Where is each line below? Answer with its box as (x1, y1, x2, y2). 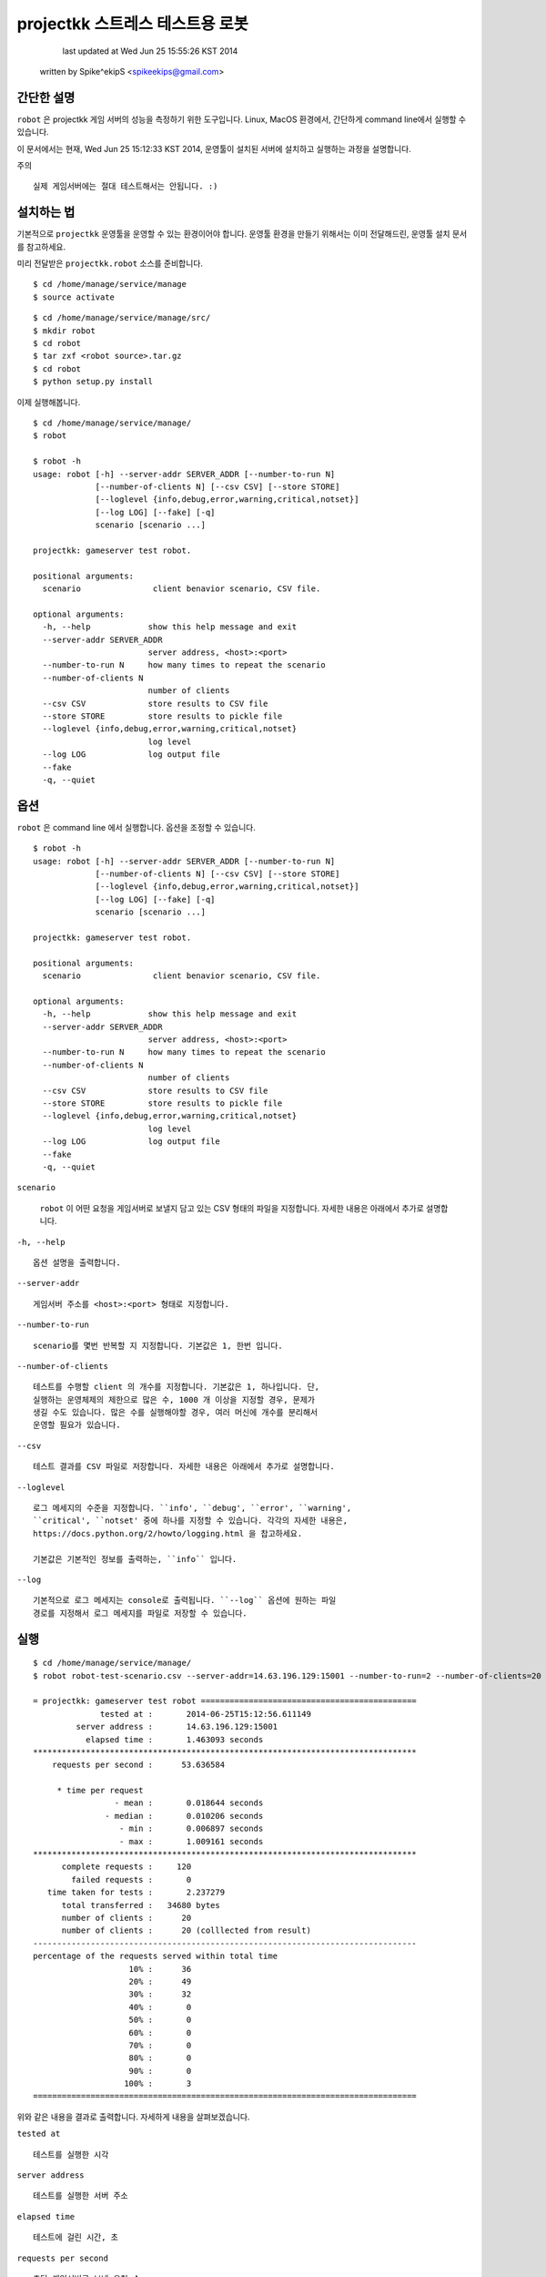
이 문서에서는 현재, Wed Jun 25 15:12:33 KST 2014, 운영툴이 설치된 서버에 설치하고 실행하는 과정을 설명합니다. (16, 143, 411, 154)
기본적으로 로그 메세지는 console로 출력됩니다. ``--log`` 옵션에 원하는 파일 (33, 1595, 337, 1606)
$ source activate (33, 291, 116, 302)
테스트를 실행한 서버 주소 (33, 2190, 128, 2201)
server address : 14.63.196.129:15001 (76, 1721, 278, 1732)
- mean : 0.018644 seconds (114, 1798, 264, 1808)
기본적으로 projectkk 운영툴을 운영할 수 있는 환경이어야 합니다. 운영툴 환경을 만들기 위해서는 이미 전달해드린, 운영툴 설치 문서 (16, 229, 468, 240)
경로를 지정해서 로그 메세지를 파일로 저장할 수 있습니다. (33, 1608, 248, 1618)
